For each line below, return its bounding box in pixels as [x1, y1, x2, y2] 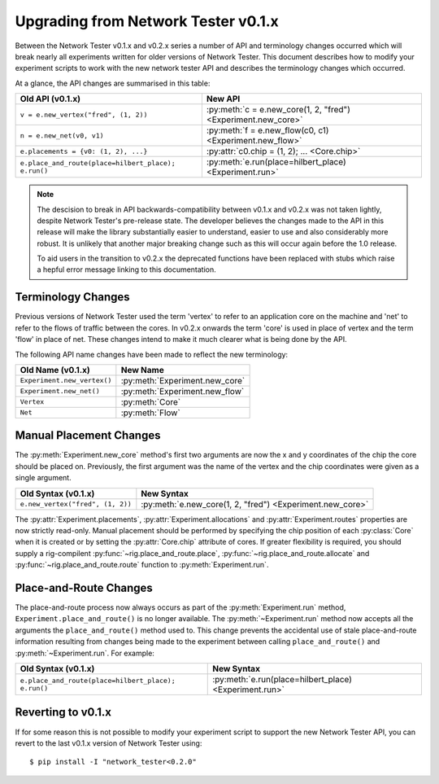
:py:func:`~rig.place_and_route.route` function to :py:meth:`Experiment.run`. [15, 560, 269, 570]
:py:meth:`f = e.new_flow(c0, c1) [206, 125, 329, 136]
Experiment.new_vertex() [20, 376, 112, 385]
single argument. [15, 473, 72, 483]
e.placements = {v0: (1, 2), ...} [20, 147, 148, 155]
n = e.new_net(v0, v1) [20, 131, 105, 140]
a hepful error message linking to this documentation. [37, 265, 217, 274]
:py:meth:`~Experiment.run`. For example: [15, 648, 154, 658]
